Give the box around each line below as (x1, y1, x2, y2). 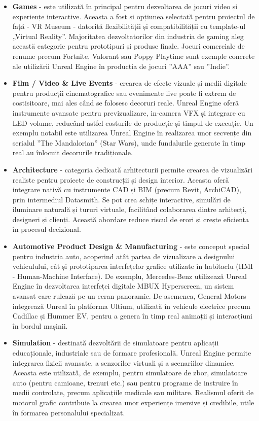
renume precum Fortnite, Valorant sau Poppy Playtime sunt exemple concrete (12, 50, 255, 61)
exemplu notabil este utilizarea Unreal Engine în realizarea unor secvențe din (12, 127, 252, 138)
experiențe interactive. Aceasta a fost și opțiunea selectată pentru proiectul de (12, 11, 255, 21)
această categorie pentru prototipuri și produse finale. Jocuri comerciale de (12, 41, 245, 51)
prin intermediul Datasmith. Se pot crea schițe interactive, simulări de (12, 194, 231, 204)
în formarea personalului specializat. (12, 407, 125, 417)
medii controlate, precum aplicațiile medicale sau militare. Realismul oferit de (12, 387, 254, 398)
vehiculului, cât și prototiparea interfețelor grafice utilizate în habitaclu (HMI (12, 261, 253, 271)
